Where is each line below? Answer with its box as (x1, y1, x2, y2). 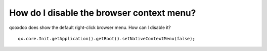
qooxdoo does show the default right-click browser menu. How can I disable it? (9, 25, 171, 30)
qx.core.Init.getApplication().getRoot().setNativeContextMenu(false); (18, 36, 195, 41)
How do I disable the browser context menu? (9, 7, 196, 18)
